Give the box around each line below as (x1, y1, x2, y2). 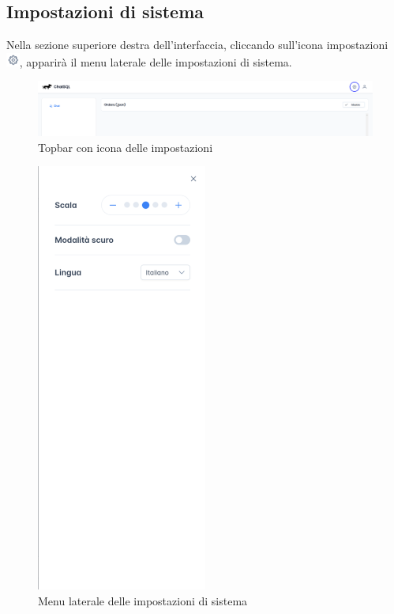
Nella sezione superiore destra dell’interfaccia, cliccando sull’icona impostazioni (6, 36, 388, 53)
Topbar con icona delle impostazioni (38, 138, 213, 155)
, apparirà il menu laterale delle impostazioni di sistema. (19, 53, 292, 70)
